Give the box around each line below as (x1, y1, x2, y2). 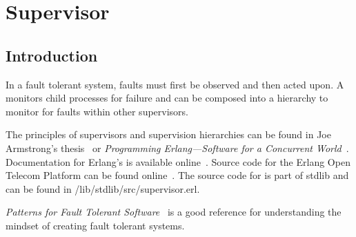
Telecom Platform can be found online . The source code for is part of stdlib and (6, 168, 349, 182)
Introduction (6, 44, 98, 66)
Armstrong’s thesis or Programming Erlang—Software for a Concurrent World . (6, 140, 349, 155)
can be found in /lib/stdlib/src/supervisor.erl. (6, 181, 200, 196)
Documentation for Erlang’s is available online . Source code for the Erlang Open (6, 154, 350, 169)
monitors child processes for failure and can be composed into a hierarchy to (6, 91, 328, 105)
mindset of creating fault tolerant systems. (6, 218, 185, 232)
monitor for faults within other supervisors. (6, 104, 188, 118)
